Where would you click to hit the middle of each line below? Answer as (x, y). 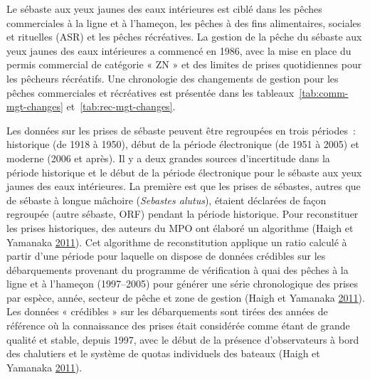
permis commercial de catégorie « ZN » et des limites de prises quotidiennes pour (184, 64)
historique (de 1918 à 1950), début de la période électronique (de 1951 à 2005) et (183, 144)
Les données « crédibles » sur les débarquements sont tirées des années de (167, 311)
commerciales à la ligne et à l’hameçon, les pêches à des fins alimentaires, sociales (184, 22)
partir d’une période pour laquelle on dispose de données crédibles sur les (166, 256)
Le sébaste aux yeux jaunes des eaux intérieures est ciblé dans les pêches (164, 9)
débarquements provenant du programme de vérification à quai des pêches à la (178, 269)
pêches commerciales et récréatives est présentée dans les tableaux (150, 92)
